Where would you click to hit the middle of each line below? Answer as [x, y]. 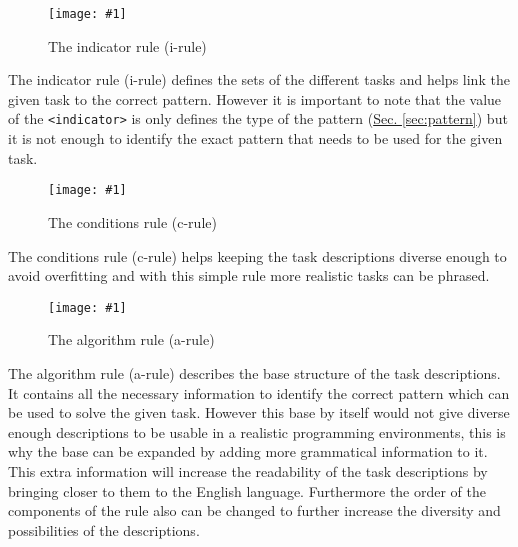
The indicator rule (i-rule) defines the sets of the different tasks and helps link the [259, 79]
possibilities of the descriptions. [104, 529]
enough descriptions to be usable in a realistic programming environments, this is [257, 431]
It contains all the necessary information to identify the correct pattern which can [259, 392]
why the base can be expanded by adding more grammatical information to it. [248, 451]
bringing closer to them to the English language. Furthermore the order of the [247, 490]
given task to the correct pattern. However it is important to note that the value [255, 98]
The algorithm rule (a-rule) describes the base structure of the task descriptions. [254, 372]
